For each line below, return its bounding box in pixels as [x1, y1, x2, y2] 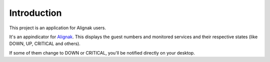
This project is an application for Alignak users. [9, 25, 106, 31]
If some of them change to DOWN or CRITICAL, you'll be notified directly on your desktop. [9, 50, 195, 56]
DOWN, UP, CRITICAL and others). [9, 41, 81, 47]
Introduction [9, 7, 62, 18]
